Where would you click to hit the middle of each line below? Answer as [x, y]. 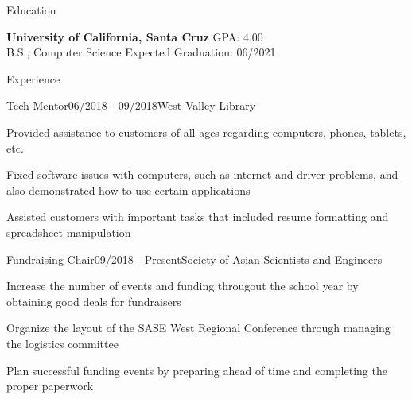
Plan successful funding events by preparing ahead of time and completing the [197, 370]
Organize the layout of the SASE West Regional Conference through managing [198, 328]
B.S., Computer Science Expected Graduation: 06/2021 [141, 52]
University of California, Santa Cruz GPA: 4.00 [135, 36]
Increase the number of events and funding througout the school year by [183, 286]
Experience [33, 78]
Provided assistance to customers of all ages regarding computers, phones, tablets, [206, 132]
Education [31, 10]
